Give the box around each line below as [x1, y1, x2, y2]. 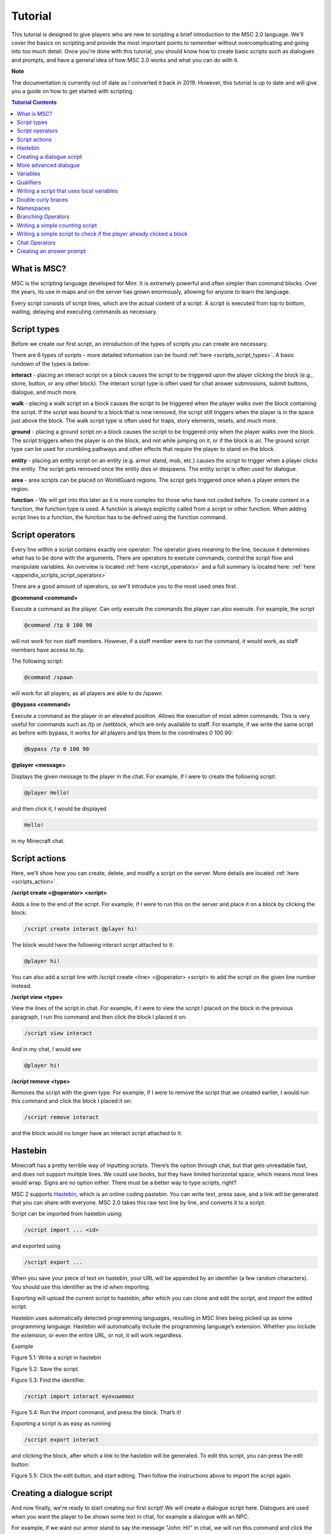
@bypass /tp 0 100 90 [24, 746, 89, 753]
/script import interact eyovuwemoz [24, 1393, 135, 1400]
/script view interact [24, 1030, 93, 1036]
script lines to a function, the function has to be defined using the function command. [11, 513, 227, 521]
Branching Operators [17, 213, 70, 220]
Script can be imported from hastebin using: [11, 1210, 123, 1217]
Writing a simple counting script [17, 222, 97, 229]
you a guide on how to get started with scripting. [11, 87, 134, 94]
